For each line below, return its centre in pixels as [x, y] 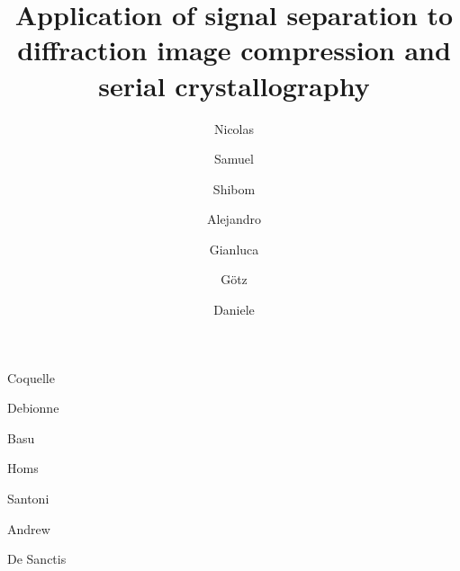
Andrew [29, 528]
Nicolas [234, 128]
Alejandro [234, 219]
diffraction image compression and [234, 50]
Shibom [234, 188]
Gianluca [234, 249]
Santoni [28, 499]
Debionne [33, 408]
